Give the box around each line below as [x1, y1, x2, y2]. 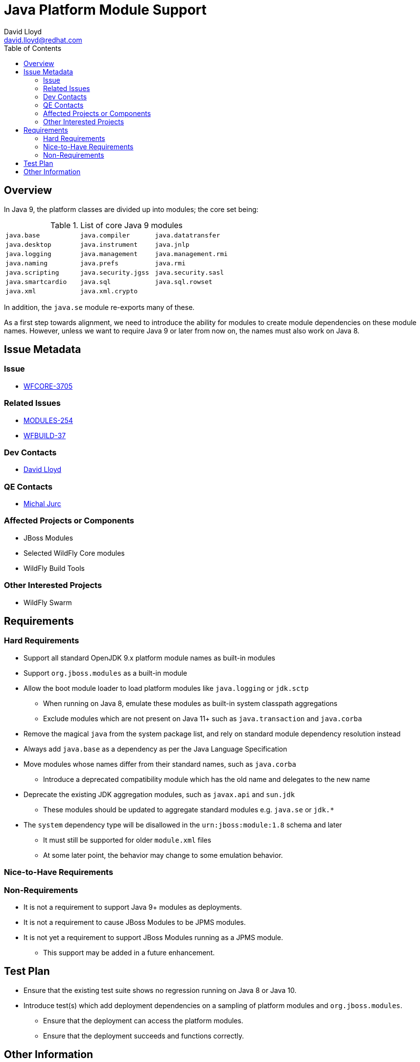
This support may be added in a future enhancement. [43, 948, 215, 957]
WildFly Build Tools [23, 564, 85, 572]
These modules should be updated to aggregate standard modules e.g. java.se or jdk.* [43, 805, 334, 814]
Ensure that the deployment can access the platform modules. [43, 1016, 243, 1025]
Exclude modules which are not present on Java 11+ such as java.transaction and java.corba [43, 714, 362, 723]
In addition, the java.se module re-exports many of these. [4, 303, 195, 311]
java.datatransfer [155, 231, 220, 239]
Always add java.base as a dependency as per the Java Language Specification [23, 744, 287, 753]
